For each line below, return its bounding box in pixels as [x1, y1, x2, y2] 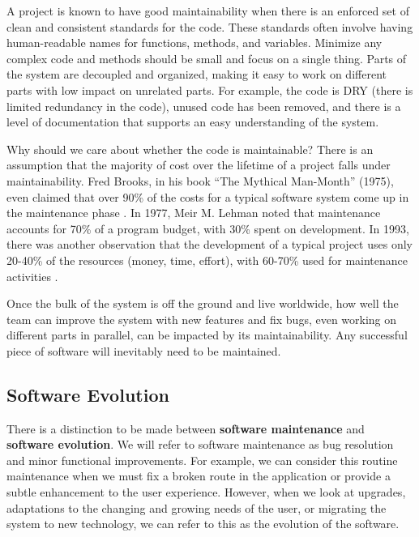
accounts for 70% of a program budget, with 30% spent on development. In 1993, [6, 219, 409, 237]
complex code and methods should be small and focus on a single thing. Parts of [6, 49, 407, 66]
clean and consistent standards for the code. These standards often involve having [6, 18, 413, 35]
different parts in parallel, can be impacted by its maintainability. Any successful [6, 326, 408, 343]
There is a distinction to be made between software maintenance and [6, 420, 365, 437]
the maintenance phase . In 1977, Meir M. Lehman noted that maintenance [6, 204, 381, 221]
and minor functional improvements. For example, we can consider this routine [6, 451, 398, 468]
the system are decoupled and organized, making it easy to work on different [6, 66, 387, 83]
